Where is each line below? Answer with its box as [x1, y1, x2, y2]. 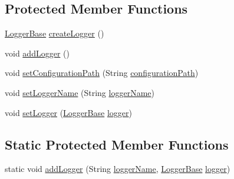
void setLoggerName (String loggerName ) [5, 86, 154, 98]
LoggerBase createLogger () [5, 27, 104, 39]
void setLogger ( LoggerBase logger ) [5, 106, 132, 118]
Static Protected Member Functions [5, 135, 229, 153]
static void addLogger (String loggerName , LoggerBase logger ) [5, 163, 230, 175]
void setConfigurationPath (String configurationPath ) [5, 67, 199, 79]
